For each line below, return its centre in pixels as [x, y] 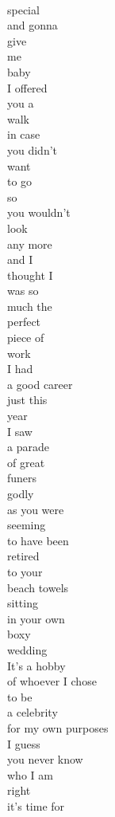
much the [30, 306]
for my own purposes [58, 727]
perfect [24, 322]
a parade [28, 447]
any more [30, 244]
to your [25, 571]
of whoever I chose [52, 681]
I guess [24, 743]
